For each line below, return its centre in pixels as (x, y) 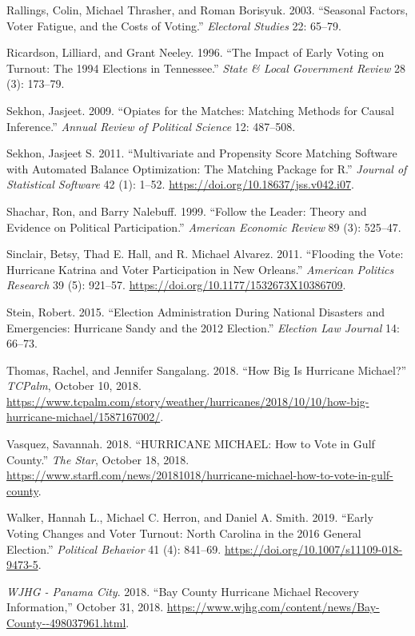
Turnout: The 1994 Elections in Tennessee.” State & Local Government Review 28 (206, 68)
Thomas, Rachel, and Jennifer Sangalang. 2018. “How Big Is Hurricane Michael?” (207, 370)
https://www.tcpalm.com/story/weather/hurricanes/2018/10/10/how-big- (188, 401)
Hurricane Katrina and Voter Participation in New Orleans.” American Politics (200, 269)
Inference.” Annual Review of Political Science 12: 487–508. (151, 126)
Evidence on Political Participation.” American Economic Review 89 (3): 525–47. (204, 227)
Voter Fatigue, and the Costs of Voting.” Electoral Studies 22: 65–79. (174, 25)
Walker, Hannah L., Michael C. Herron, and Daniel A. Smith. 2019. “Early (190, 517)
